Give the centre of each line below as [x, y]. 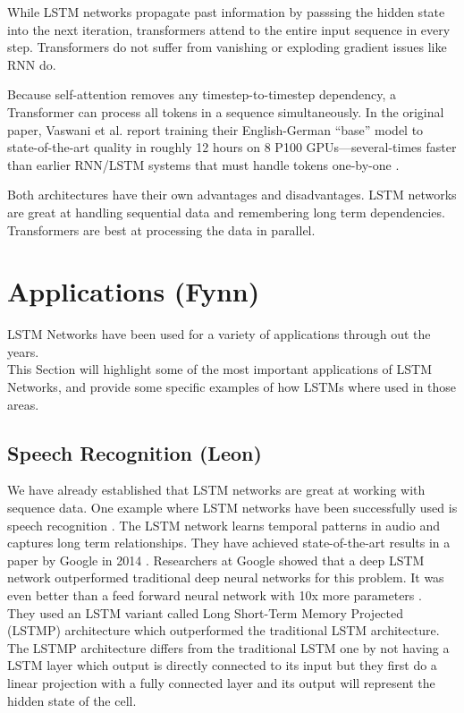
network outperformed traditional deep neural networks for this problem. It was [226, 577]
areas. [23, 404]
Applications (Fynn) [134, 291]
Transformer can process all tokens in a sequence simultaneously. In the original [226, 111]
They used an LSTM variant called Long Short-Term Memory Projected [206, 612]
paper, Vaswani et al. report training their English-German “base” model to [215, 129]
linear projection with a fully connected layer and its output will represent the [221, 682]
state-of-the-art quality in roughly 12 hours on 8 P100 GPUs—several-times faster [232, 147]
